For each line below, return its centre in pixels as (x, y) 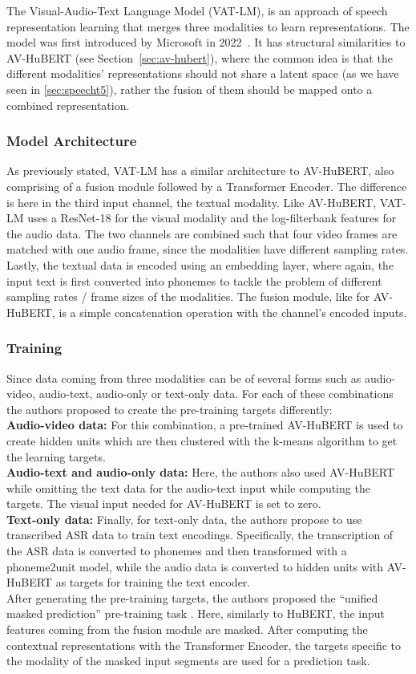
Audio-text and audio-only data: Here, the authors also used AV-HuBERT (201, 472)
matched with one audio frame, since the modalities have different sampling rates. (208, 249)
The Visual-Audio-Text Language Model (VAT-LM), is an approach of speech (197, 10)
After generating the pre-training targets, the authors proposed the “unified (192, 597)
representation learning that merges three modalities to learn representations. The (208, 26)
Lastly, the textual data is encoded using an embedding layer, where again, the (200, 264)
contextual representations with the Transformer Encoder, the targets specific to (204, 645)
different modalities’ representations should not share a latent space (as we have (203, 73)
